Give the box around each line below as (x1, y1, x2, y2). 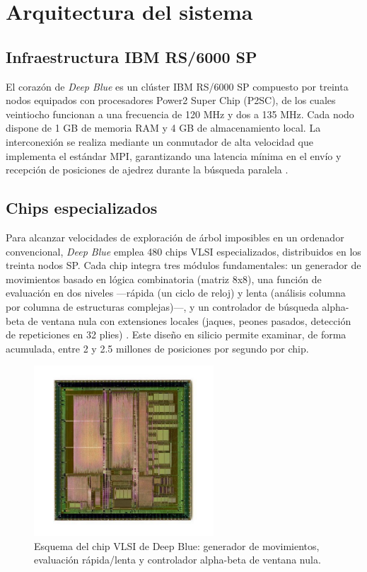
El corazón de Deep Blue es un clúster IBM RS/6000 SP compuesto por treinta (6, 79, 349, 93)
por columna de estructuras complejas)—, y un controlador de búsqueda (6, 299, 319, 314)
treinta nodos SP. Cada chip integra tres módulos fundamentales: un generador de (6, 258, 361, 273)
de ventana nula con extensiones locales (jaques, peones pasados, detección (28, 313, 351, 328)
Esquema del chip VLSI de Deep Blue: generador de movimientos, (34, 538, 320, 553)
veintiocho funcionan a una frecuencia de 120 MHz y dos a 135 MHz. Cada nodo (6, 106, 354, 121)
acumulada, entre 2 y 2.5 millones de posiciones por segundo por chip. (6, 341, 309, 355)
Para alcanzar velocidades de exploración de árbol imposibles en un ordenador (6, 229, 344, 244)
